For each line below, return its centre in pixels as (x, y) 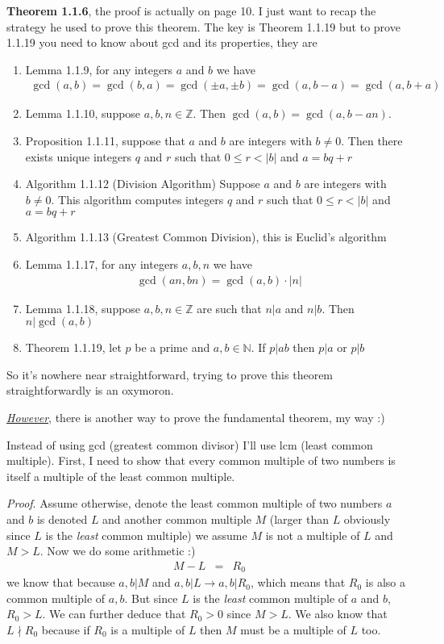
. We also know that (338, 614)
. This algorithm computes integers (137, 199)
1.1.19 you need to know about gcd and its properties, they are (162, 42)
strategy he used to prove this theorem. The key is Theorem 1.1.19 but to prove (203, 26)
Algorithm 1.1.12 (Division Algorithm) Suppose (143, 184)
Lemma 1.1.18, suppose (83, 308)
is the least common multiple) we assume (146, 535)
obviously (367, 519)
